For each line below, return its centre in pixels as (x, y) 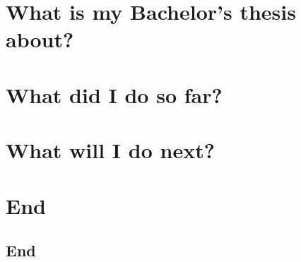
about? (40, 39)
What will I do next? (110, 150)
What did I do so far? (114, 94)
